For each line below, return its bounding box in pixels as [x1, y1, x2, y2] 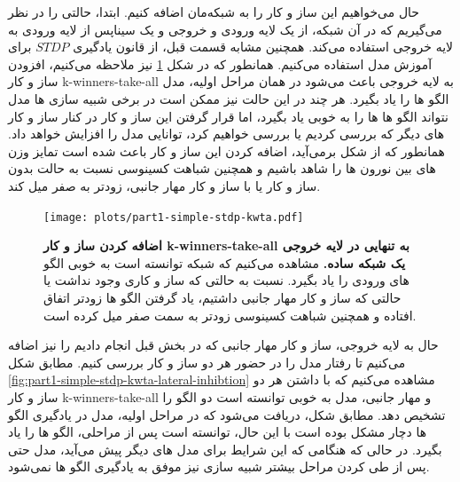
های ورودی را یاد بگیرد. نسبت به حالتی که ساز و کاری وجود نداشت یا [43, 271, 409, 289]
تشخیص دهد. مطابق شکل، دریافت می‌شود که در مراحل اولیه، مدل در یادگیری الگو [8, 405, 446, 423]
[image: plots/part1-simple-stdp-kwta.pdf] [43, 210, 304, 224]
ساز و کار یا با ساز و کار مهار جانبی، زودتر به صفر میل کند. [8, 176, 321, 194]
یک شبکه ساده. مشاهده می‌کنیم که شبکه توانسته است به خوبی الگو [43, 253, 406, 272]
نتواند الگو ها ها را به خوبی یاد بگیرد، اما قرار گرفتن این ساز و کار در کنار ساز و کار [8, 107, 448, 125]
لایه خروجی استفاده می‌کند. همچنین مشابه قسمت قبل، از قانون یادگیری [73, 37, 454, 56]
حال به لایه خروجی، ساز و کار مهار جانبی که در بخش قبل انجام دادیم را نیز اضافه [8, 336, 439, 354]
